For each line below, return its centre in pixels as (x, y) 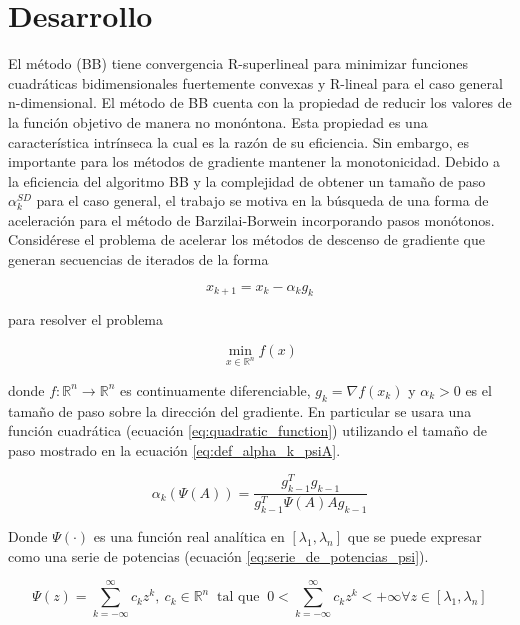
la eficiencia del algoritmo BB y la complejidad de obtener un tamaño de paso (247, 180)
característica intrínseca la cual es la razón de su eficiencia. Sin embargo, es (238, 141)
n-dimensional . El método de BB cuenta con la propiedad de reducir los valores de (260, 102)
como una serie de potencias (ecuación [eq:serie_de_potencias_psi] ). (218, 555)
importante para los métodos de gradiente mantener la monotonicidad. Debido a (254, 161)
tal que (238, 597)
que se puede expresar (414, 536)
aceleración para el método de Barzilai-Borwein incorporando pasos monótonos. (251, 219)
